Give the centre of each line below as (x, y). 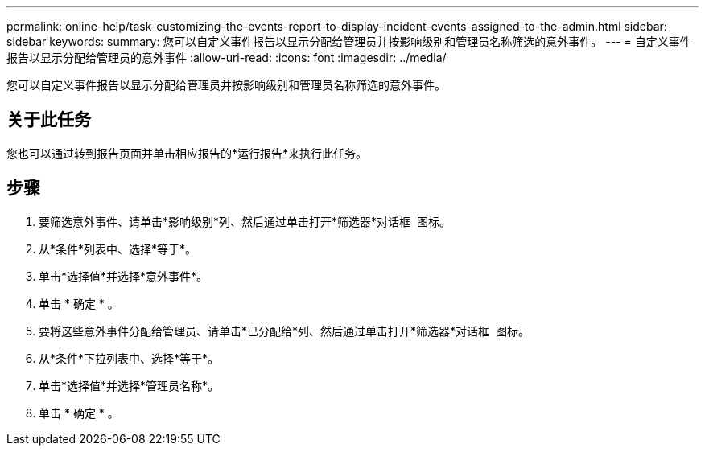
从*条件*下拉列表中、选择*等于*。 (129, 358)
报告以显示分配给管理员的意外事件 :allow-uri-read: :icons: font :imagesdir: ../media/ (227, 58)
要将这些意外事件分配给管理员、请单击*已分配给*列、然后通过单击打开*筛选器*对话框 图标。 (284, 331)
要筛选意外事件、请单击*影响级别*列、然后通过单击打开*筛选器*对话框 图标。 (245, 221)
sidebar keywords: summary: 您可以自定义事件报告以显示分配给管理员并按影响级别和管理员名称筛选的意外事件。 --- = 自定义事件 (349, 41)
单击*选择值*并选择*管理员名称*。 (129, 385)
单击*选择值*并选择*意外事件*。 (124, 276)
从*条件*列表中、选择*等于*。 (118, 249)
